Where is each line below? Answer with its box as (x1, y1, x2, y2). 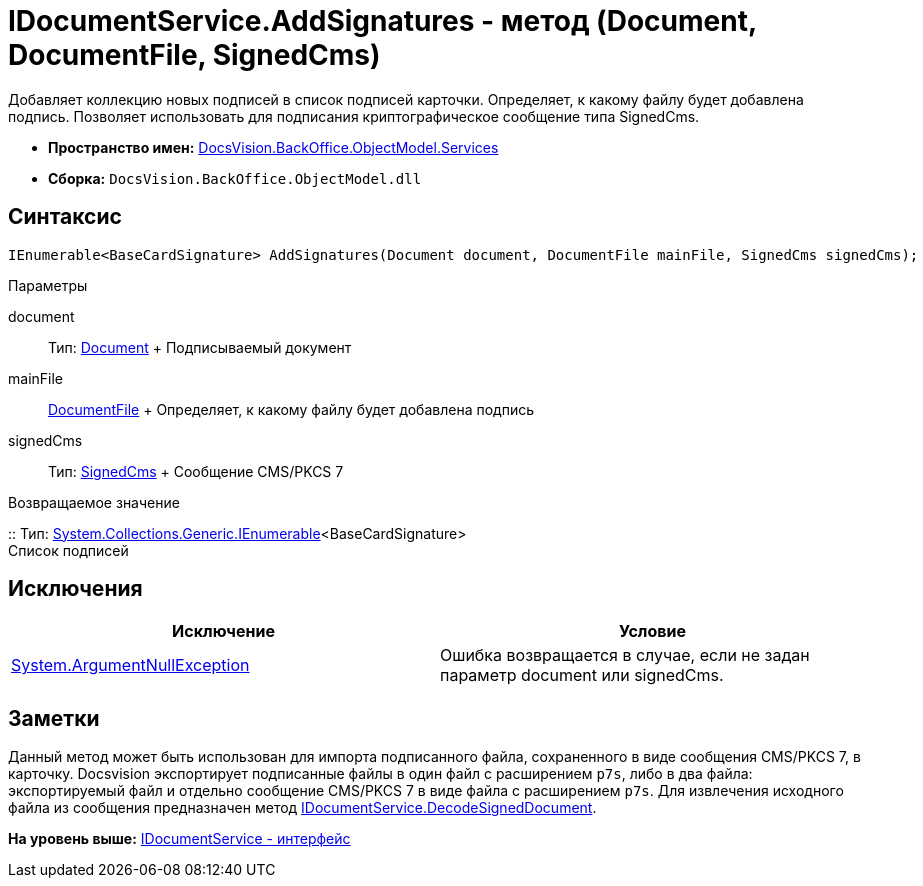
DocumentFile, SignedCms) (8, 38, 381, 72)
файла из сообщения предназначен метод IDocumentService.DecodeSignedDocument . (8, 799, 597, 817)
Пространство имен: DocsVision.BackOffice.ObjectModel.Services (48, 138, 499, 156)
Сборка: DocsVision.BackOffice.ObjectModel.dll (48, 169, 422, 187)
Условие (619, 621, 686, 642)
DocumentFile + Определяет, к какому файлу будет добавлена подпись (48, 400, 534, 418)
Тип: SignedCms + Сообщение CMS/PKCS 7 (48, 462, 344, 480)
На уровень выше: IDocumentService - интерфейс (8, 830, 351, 848)
